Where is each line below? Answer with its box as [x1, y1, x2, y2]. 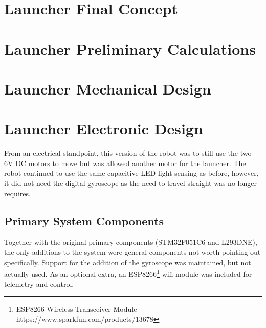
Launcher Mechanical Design [4, 78, 211, 99]
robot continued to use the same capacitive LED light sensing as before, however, [4, 168, 259, 178]
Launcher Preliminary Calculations [4, 38, 256, 59]
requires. [4, 188, 31, 198]
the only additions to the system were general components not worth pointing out [4, 247, 261, 257]
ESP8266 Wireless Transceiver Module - [16, 303, 142, 314]
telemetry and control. [4, 278, 74, 289]
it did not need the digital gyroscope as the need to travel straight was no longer [4, 178, 257, 189]
